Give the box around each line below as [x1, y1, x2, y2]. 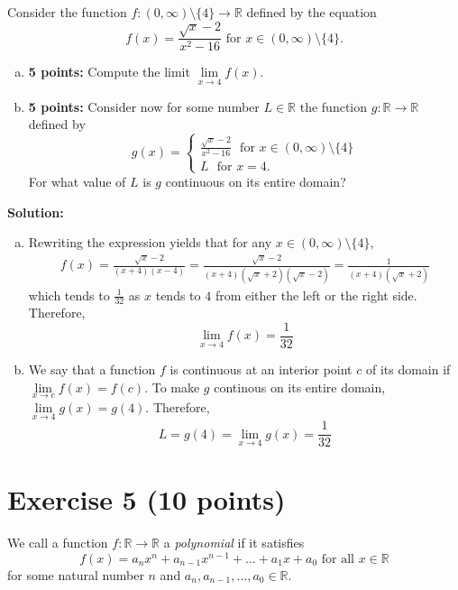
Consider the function [7, 3, 127, 21]
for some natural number [7, 565, 144, 584]
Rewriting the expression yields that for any [28, 233, 272, 252]
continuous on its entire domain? [165, 171, 346, 190]
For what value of [28, 171, 126, 190]
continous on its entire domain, [214, 377, 386, 396]
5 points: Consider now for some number [28, 97, 260, 115]
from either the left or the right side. [215, 285, 417, 304]
